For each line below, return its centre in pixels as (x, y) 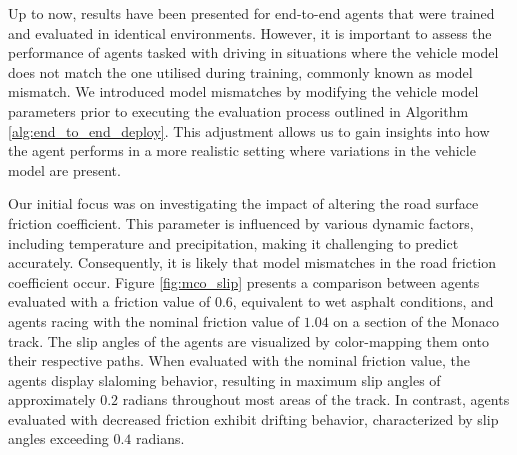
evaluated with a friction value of (109, 301)
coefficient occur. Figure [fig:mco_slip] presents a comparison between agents (244, 281)
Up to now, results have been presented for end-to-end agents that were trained (251, 13)
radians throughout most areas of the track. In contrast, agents (316, 399)
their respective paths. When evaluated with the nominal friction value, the (239, 360)
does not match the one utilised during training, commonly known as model (240, 71)
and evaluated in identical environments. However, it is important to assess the (250, 32)
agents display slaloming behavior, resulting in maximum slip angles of (224, 379)
